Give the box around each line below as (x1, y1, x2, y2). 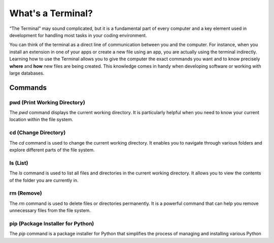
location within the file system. (9, 117, 74, 123)
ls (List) (9, 159, 28, 166)
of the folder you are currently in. (9, 177, 79, 183)
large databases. (9, 70, 45, 76)
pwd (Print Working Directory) (9, 99, 86, 106)
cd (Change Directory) (9, 129, 66, 136)
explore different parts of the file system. (9, 147, 95, 153)
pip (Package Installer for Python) (9, 220, 94, 227)
